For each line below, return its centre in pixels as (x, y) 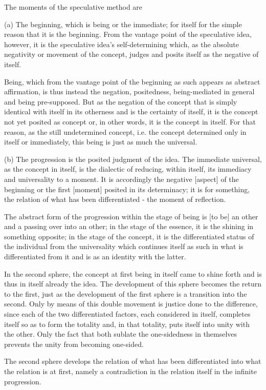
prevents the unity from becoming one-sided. (74, 344)
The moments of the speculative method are (73, 7)
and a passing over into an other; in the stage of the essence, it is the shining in (129, 226)
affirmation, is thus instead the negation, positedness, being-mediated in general (129, 91)
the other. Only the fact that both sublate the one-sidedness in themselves (121, 334)
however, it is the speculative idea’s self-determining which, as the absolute (122, 44)
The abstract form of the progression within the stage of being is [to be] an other (131, 216)
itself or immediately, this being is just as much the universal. (101, 142)
